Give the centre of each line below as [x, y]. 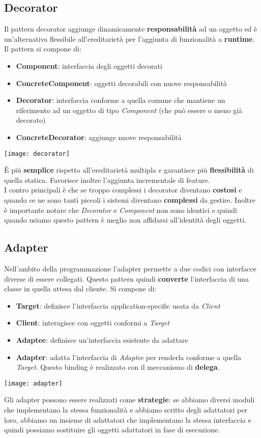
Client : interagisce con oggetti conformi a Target [93, 323]
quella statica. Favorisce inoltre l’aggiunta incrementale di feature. [107, 180]
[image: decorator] [37, 154]
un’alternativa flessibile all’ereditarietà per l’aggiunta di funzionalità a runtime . [129, 38]
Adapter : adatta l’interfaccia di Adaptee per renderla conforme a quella [129, 357]
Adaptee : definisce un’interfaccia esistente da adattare [102, 339]
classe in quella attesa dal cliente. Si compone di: [80, 289]
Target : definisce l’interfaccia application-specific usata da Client [118, 305]
